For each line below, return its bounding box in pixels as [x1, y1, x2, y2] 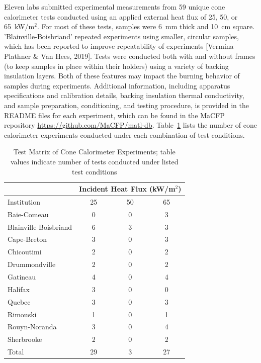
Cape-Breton [8, 234, 47, 244]
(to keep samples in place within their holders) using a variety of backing [4, 60, 229, 71]
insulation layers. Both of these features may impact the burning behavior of [4, 70, 240, 81]
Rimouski [8, 309, 37, 319]
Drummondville [8, 259, 56, 269]
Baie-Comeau [8, 209, 49, 219]
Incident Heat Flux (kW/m [79, 184, 176, 194]
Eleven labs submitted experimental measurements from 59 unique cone [4, 2, 225, 12]
